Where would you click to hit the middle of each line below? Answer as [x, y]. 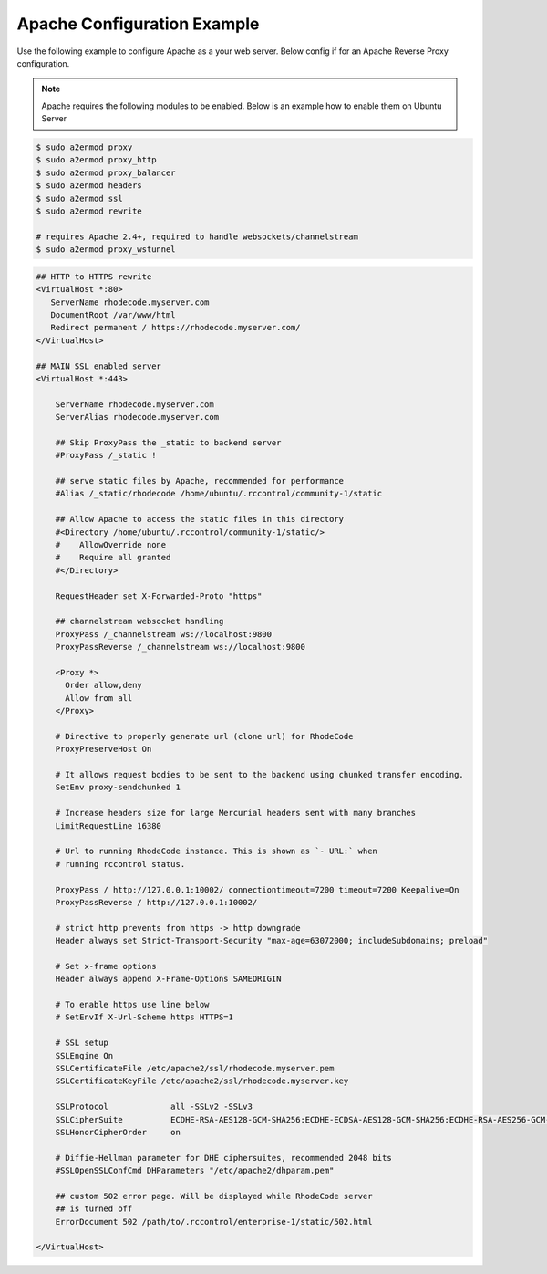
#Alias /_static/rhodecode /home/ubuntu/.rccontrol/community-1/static [219, 494]
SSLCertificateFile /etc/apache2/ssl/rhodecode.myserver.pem [195, 1069]
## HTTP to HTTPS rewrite [94, 277]
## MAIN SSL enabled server [98, 366]
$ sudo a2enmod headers [89, 186]
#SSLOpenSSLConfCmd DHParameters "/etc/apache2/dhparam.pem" [195, 1171]
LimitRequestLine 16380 [108, 825]
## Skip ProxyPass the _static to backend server [168, 442]
